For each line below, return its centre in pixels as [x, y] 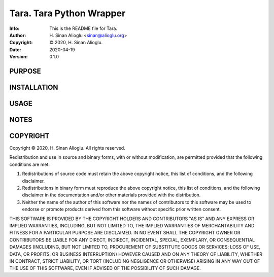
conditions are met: [30, 164]
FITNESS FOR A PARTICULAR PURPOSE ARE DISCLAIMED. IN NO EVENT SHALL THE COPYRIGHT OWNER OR [125, 233]
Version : [19, 57]
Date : [15, 49]
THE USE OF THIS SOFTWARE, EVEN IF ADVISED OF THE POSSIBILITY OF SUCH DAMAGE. [105, 268]
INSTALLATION [34, 87]
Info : [14, 28]
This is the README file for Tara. [83, 28]
